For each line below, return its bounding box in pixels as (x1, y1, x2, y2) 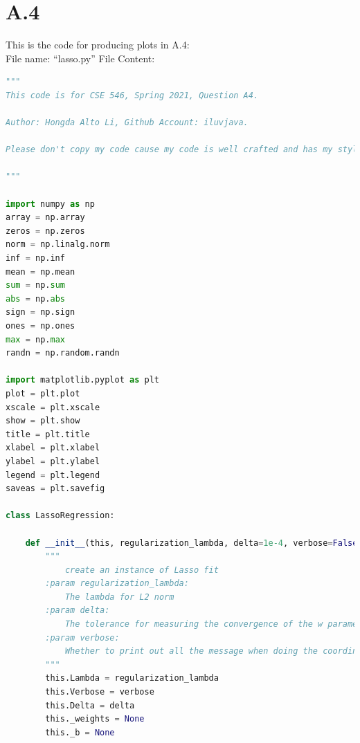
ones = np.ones (6, 321, 75, 331)
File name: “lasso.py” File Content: (6, 51, 155, 65)
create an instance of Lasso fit (64, 565, 219, 575)
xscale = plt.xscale (6, 402, 100, 412)
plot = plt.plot (6, 388, 80, 398)
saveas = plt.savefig (6, 484, 105, 494)
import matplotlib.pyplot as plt (6, 375, 159, 385)
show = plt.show (6, 416, 80, 426)
